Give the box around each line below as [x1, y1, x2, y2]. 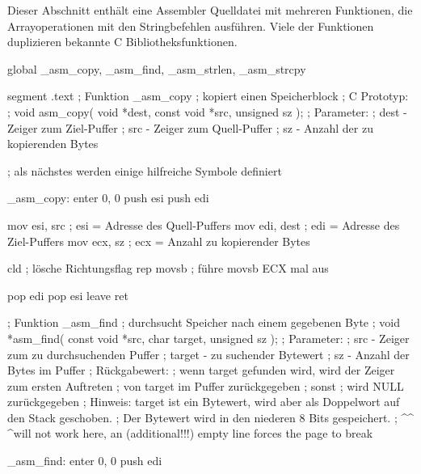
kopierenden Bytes [7, 135, 99, 152]
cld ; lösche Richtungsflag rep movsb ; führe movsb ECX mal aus [7, 260, 329, 277]
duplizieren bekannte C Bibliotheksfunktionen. [7, 33, 238, 50]
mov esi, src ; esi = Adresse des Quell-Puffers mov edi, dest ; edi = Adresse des [7, 216, 400, 233]
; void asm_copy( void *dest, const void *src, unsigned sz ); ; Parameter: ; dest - [7, 103, 407, 120]
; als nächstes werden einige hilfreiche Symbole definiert [7, 162, 282, 179]
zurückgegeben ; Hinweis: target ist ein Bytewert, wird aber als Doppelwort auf [7, 393, 400, 410]
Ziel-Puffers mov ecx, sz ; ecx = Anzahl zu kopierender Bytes [7, 232, 310, 249]
